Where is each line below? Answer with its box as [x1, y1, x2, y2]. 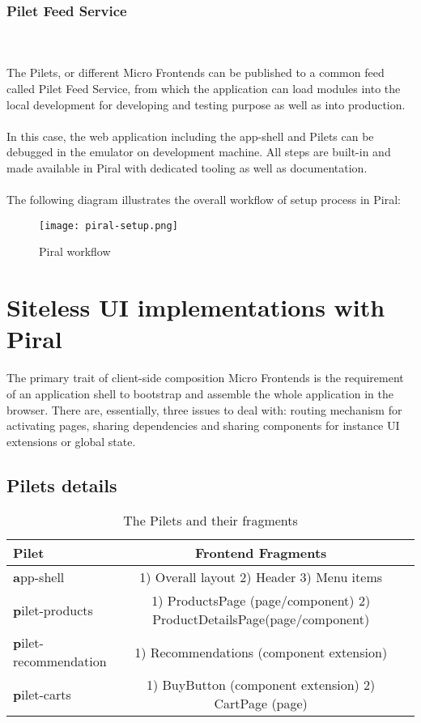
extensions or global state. [6, 432, 136, 449]
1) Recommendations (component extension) [134, 642, 388, 661]
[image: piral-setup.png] [39, 219, 178, 232]
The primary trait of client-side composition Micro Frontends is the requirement [6, 369, 404, 386]
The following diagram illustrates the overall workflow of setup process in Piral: [6, 191, 401, 208]
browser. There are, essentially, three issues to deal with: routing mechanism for [6, 401, 402, 418]
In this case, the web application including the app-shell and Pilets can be [6, 127, 374, 144]
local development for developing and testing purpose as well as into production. [6, 96, 406, 113]
